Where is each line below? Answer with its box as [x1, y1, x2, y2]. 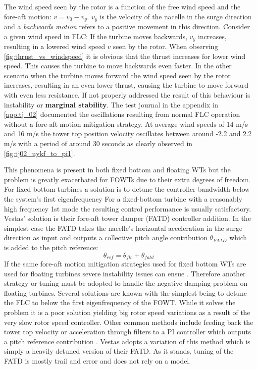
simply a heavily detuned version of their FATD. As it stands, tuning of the [4, 346, 234, 356]
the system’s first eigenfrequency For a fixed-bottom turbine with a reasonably [4, 194, 243, 204]
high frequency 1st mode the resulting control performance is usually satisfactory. [4, 203, 251, 213]
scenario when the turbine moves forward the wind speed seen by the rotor [4, 70, 231, 80]
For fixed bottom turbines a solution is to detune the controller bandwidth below [4, 184, 250, 194]
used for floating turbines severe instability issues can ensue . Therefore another [4, 268, 246, 278]
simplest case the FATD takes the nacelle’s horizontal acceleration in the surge [4, 222, 243, 233]
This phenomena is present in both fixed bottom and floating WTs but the [4, 164, 231, 175]
